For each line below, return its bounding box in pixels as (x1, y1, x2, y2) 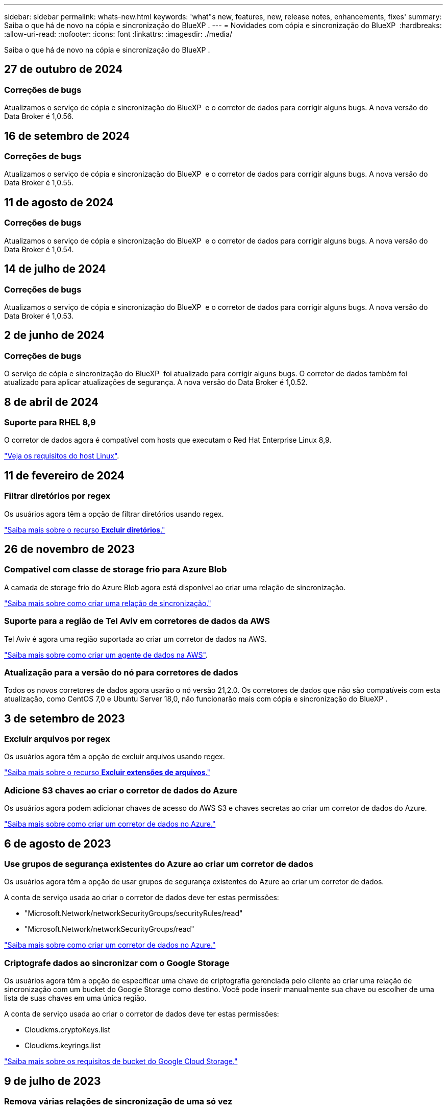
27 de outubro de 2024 (4, 63, 123, 76)
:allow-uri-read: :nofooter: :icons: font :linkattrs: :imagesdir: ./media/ (4, 30, 233, 38)
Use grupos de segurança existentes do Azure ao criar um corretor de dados (4, 859, 314, 870)
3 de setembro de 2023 (4, 712, 125, 725)
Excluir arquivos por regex (4, 734, 110, 744)
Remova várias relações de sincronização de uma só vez (4, 1096, 233, 1107)
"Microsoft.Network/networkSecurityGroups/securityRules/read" (24, 909, 243, 918)
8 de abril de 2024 (4, 395, 99, 408)
